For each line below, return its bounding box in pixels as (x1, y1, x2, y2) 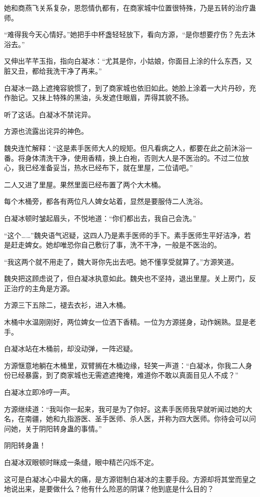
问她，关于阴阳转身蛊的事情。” (4, 423, 102, 433)
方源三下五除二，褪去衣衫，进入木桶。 (4, 300, 130, 310)
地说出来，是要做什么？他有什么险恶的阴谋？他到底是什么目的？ (4, 483, 214, 494)
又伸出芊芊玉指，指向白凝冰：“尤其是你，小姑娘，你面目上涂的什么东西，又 (4, 56, 252, 66)
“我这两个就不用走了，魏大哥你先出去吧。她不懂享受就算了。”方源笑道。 (4, 256, 238, 267)
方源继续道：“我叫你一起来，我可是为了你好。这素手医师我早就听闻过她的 (4, 403, 245, 414)
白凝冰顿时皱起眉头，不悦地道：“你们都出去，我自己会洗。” (4, 212, 196, 223)
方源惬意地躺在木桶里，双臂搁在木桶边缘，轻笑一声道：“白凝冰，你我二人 (4, 360, 245, 370)
